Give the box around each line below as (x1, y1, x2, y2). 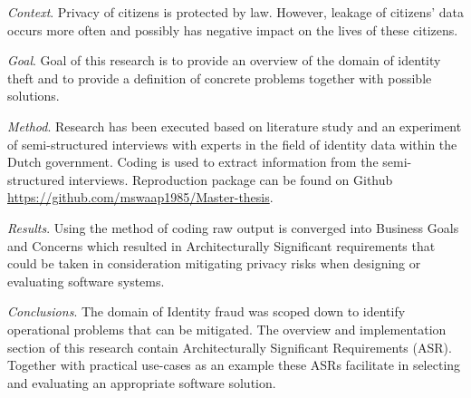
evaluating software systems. (7, 271, 165, 290)
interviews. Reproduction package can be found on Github (68, 170, 393, 189)
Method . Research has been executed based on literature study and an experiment (7, 116, 462, 135)
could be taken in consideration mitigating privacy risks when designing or (7, 254, 421, 273)
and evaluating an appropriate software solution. (7, 373, 276, 392)
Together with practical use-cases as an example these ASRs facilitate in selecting (7, 355, 461, 374)
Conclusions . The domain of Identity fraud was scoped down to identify (7, 302, 406, 321)
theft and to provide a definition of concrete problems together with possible (7, 68, 432, 87)
